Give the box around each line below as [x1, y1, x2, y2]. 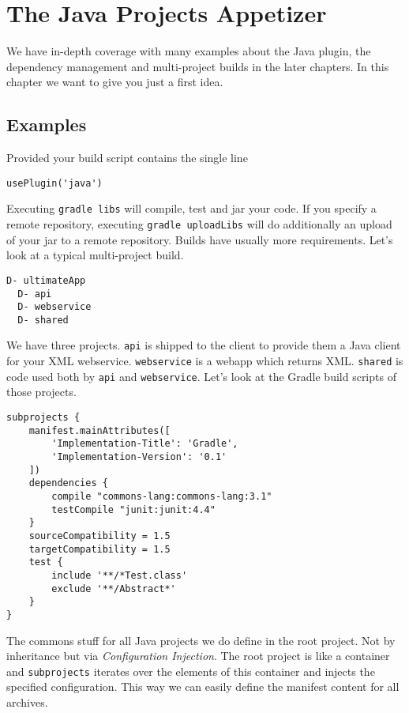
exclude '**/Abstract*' [51, 583, 176, 594]
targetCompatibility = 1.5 [28, 543, 171, 555]
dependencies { [28, 477, 108, 489]
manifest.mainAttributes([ [28, 424, 171, 436]
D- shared [17, 314, 69, 326]
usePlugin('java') [6, 177, 103, 189]
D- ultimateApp [6, 274, 86, 286]
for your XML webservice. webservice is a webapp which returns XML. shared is [6, 353, 403, 369]
